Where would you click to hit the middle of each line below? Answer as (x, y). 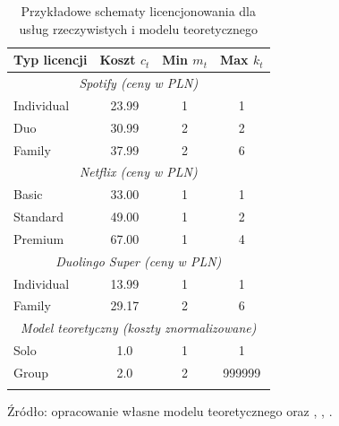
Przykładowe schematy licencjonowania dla (138, 11)
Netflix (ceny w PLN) (138, 172)
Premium (39, 238)
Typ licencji (51, 60)
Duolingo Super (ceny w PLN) (139, 261)
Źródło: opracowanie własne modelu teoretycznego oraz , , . (170, 411)
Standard (39, 217)
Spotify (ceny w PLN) (139, 83)
